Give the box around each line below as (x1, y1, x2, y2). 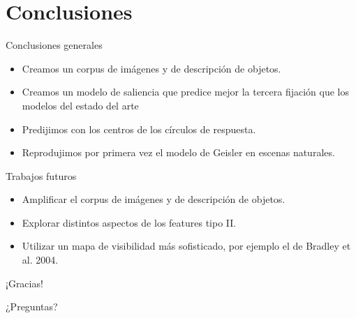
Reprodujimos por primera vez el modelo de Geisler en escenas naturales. (22, 145, 335, 160)
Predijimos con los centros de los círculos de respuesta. (22, 121, 256, 136)
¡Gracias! (6, 275, 43, 290)
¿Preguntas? (6, 299, 58, 314)
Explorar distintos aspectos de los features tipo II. (22, 215, 237, 229)
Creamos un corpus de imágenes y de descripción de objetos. (22, 61, 281, 75)
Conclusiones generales (6, 38, 103, 52)
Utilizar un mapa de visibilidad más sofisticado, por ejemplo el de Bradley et (22, 238, 351, 253)
